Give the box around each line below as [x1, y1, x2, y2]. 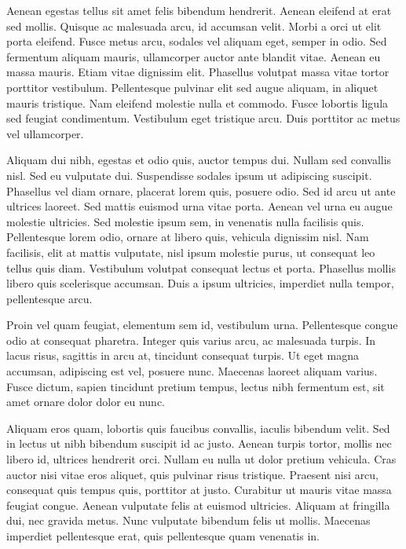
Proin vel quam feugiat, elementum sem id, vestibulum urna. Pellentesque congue [6, 317, 398, 333]
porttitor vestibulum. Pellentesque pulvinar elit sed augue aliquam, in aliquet [6, 79, 379, 95]
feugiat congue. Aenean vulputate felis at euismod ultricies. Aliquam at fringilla [6, 496, 390, 513]
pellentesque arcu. [6, 290, 93, 306]
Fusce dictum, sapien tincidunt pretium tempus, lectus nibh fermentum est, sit [6, 378, 385, 394]
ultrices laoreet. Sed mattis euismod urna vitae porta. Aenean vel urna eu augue [6, 198, 393, 214]
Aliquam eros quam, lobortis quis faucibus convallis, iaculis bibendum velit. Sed [6, 419, 390, 436]
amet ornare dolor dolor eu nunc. [6, 393, 166, 410]
